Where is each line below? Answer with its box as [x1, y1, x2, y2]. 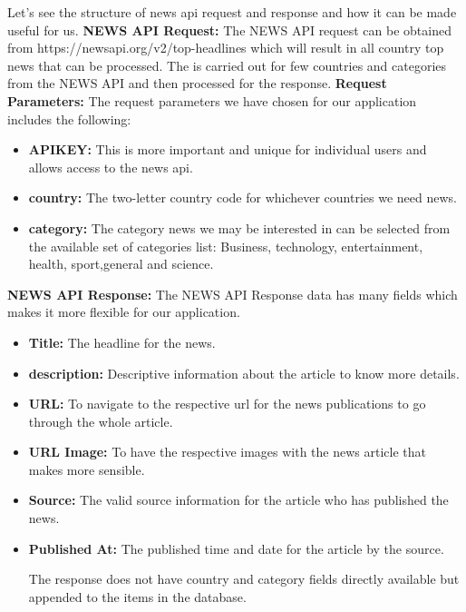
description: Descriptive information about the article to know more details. [28, 363, 460, 382]
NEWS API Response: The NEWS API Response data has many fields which [7, 284, 458, 303]
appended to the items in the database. [28, 587, 247, 606]
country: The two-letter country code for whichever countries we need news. [28, 188, 457, 207]
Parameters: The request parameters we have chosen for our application [7, 91, 417, 110]
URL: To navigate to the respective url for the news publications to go [28, 394, 426, 413]
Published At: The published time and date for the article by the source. [28, 538, 444, 558]
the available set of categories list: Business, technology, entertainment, [28, 236, 423, 255]
